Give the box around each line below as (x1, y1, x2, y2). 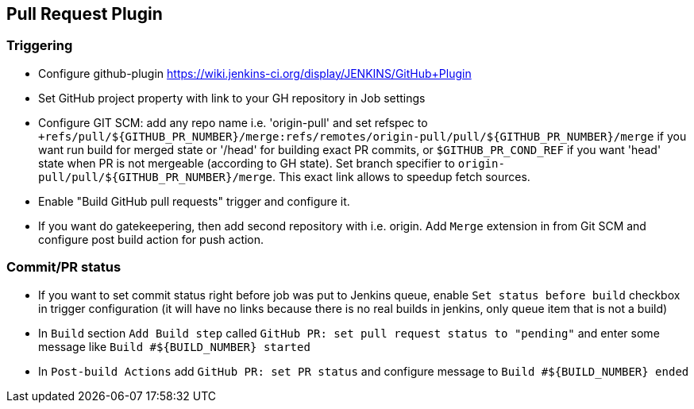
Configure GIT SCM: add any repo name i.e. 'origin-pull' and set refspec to (38, 115, 428, 129)
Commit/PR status (6, 259, 121, 276)
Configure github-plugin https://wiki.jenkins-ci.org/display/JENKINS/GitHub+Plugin (38, 66, 472, 80)
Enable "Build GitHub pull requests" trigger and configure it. (38, 194, 350, 208)
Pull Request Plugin (6, 4, 163, 24)
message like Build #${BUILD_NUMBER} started (38, 339, 310, 353)
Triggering (6, 37, 73, 54)
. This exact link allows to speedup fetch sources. (272, 169, 530, 183)
